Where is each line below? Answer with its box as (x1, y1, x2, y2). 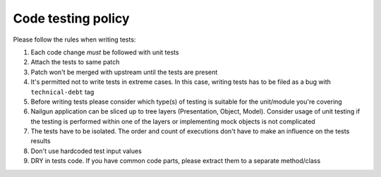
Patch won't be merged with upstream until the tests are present (30, 68, 218, 76)
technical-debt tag (30, 87, 95, 96)
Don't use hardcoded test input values (30, 147, 143, 155)
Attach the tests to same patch (30, 58, 120, 66)
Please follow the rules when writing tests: (13, 35, 136, 44)
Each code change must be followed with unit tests (30, 48, 179, 56)
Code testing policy (13, 11, 130, 26)
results (30, 137, 51, 145)
